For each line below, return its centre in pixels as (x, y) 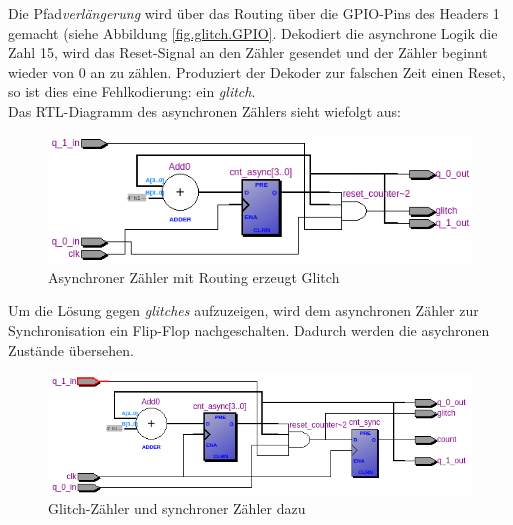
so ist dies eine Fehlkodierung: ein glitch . (132, 91)
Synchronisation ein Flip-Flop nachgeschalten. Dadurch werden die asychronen (249, 330)
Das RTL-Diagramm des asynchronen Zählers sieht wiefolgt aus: (204, 110)
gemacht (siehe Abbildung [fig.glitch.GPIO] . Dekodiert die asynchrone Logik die (253, 32)
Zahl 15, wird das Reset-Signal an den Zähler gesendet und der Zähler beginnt (248, 52)
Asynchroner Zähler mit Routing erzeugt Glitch (194, 276)
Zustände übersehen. (71, 349)
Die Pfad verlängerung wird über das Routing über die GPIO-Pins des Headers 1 (254, 13)
